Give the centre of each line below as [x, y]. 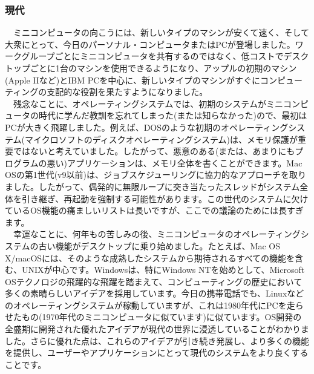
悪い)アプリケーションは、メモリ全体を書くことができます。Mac [175, 162]
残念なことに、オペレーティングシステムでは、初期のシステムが [139, 103]
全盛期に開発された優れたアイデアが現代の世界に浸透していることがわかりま [157, 329]
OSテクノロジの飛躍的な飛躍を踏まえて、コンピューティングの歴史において [154, 281]
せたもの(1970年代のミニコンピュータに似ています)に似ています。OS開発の [153, 317]
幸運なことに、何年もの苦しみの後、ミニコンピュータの [123, 234]
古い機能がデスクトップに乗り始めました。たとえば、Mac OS [159, 245]
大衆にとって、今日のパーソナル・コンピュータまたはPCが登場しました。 [150, 44]
